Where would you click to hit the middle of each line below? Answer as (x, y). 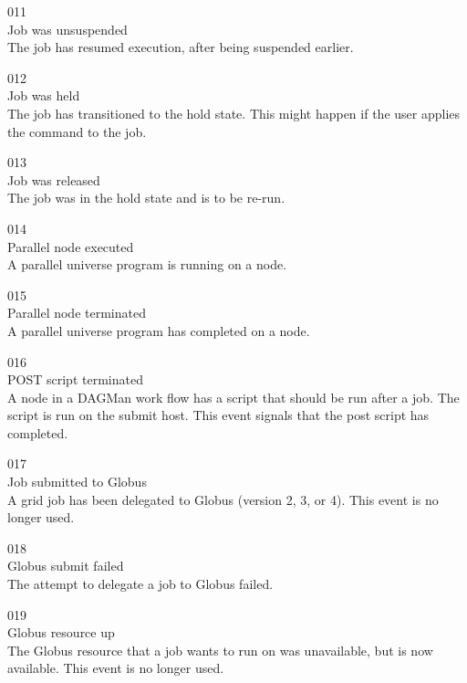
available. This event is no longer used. (116, 668)
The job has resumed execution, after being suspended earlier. (181, 47)
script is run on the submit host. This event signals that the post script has (218, 415)
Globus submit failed (66, 566)
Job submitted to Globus (77, 482)
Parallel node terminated (77, 313)
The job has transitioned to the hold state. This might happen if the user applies (234, 113)
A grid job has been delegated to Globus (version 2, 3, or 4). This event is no (223, 499)
